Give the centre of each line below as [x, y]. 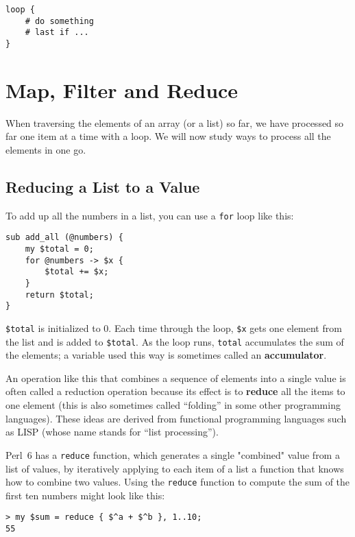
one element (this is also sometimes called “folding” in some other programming [173, 405]
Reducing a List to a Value [103, 186]
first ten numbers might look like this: [85, 495]
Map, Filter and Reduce [122, 89]
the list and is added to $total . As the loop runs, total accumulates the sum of [175, 341]
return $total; [59, 295]
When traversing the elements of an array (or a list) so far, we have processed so [175, 122]
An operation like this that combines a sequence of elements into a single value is [176, 378]
